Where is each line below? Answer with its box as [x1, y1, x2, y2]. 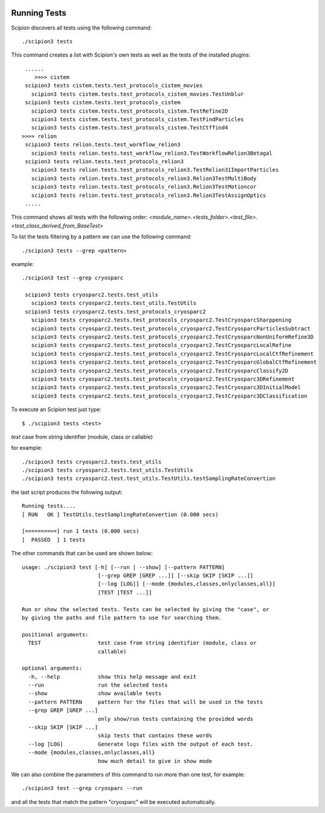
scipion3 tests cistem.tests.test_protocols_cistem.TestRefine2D [31, 107, 228, 114]
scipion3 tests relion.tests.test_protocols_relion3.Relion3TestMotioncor [31, 184, 257, 190]
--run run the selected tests [28, 682, 168, 689]
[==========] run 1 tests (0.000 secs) [22, 528, 140, 535]
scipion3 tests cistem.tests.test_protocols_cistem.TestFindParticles [31, 116, 244, 123]
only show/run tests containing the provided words [97, 715, 254, 722]
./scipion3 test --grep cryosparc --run [22, 785, 143, 792]
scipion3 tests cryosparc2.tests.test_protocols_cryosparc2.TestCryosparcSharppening [31, 317, 292, 323]
